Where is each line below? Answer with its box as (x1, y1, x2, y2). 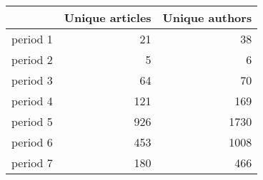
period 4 (11, 92, 53, 109)
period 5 (11, 113, 53, 129)
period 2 (11, 51, 53, 68)
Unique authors (162, 9, 252, 26)
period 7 (11, 154, 53, 171)
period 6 (11, 134, 53, 150)
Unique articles (64, 9, 152, 26)
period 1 (11, 31, 53, 47)
